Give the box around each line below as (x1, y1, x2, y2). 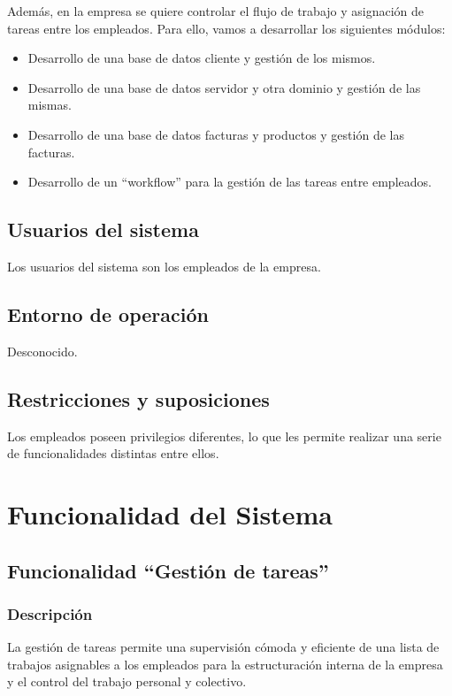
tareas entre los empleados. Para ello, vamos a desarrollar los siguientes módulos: (7, 19, 446, 37)
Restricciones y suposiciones (7, 385, 270, 412)
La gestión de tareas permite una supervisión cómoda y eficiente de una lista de (7, 638, 440, 656)
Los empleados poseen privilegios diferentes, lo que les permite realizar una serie (7, 426, 441, 445)
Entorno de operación (7, 300, 209, 327)
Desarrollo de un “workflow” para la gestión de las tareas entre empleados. (27, 172, 432, 191)
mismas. (27, 96, 72, 114)
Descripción (7, 602, 93, 624)
